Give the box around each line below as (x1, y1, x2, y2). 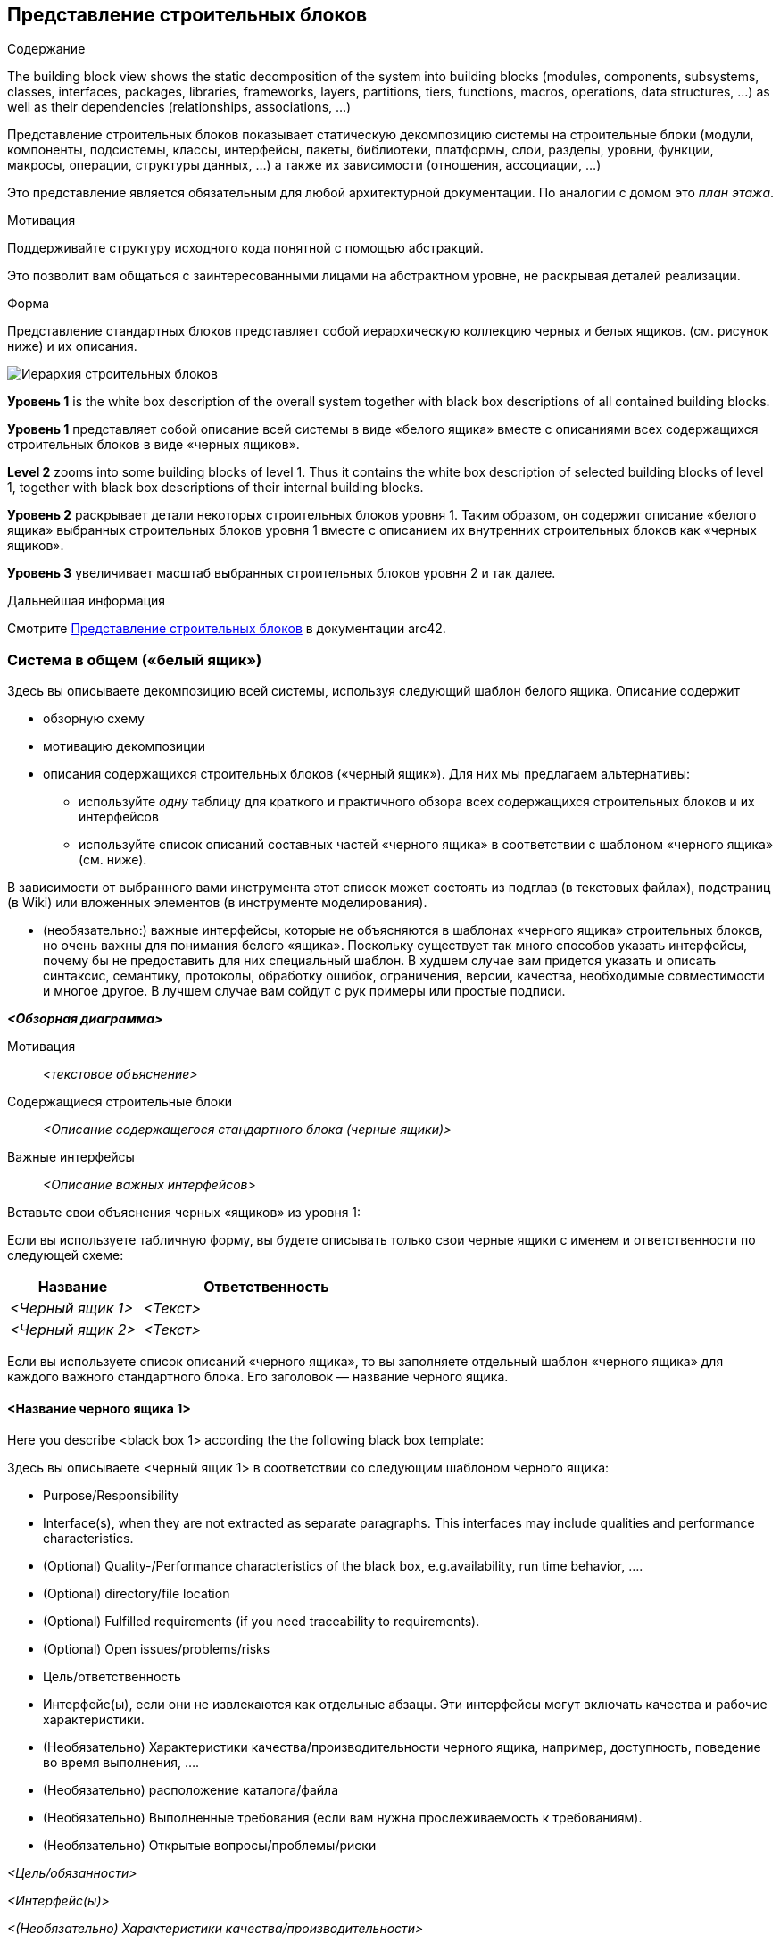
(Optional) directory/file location (43, 1586, 230, 1602)
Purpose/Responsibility (43, 1488, 179, 1504)
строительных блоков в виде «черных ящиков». (7, 437, 300, 453)
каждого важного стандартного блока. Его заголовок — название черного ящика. (7, 1369, 509, 1385)
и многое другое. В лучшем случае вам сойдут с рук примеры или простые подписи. (43, 983, 566, 999)
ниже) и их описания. (7, 338, 137, 354)
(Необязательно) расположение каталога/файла (43, 1782, 338, 1798)
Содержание (7, 41, 86, 57)
